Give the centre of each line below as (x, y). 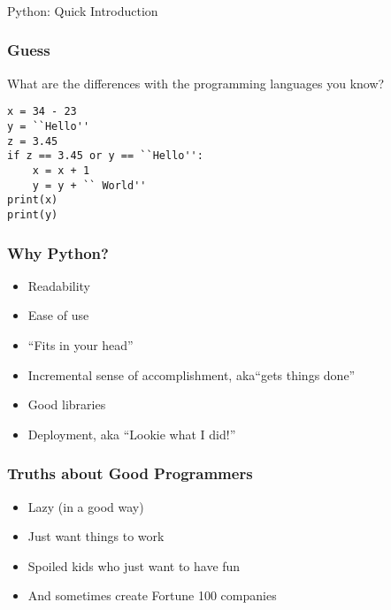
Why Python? (58, 252)
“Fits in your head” (80, 344)
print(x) (33, 200)
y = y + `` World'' (89, 185)
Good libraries (67, 404)
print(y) (33, 214)
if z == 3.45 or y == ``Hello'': (105, 156)
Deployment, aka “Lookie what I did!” (132, 434)
